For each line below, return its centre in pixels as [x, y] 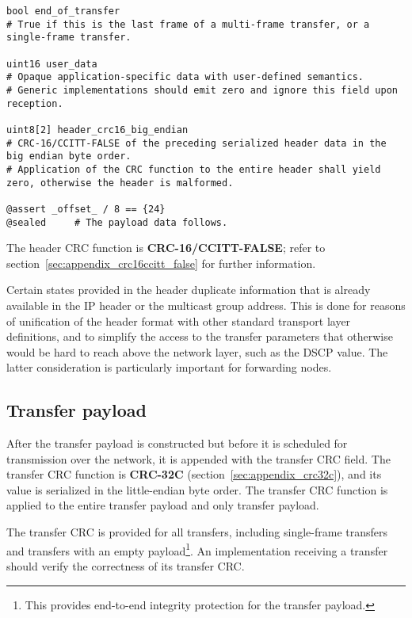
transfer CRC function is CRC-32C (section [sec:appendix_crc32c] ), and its [194, 474]
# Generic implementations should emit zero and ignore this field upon [202, 90]
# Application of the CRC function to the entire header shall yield [194, 169]
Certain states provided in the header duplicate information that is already [189, 290]
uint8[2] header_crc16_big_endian [97, 130]
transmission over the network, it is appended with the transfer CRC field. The [198, 458]
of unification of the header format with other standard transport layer [179, 320]
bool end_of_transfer [63, 11]
